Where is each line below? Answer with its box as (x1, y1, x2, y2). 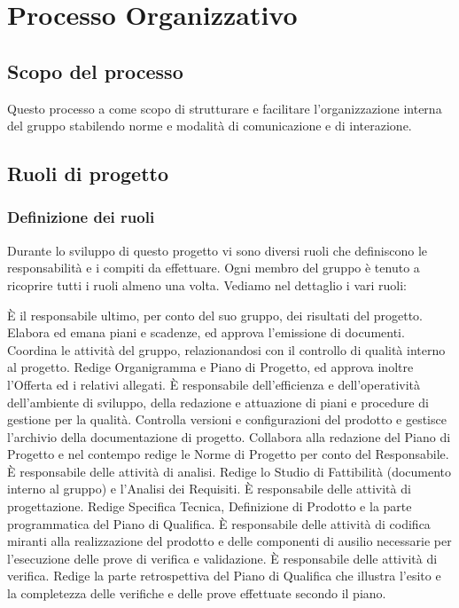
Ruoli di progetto (7, 160, 168, 187)
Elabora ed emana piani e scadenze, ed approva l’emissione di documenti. (7, 323, 405, 342)
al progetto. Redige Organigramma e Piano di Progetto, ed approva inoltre (7, 358, 414, 376)
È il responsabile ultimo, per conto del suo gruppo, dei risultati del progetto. (7, 305, 423, 324)
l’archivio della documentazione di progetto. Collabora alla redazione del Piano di (7, 427, 451, 446)
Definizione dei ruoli (7, 206, 155, 228)
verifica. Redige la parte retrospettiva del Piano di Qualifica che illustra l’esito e (7, 566, 441, 585)
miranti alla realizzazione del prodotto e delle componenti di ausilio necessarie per (7, 532, 452, 550)
